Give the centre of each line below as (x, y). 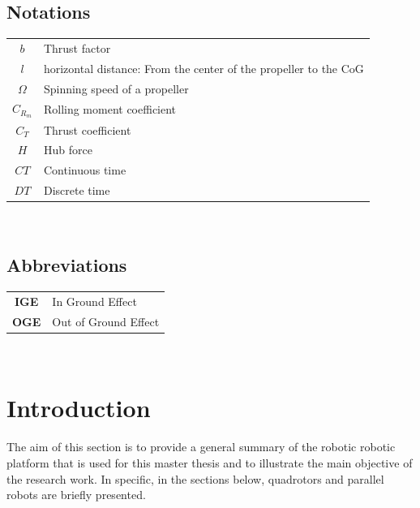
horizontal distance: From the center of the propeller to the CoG (204, 68)
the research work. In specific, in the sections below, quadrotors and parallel (195, 478)
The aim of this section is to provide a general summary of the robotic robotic (201, 447)
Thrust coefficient (87, 129)
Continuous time (85, 170)
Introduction (79, 408)
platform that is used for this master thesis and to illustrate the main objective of (210, 463)
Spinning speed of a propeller (116, 88)
